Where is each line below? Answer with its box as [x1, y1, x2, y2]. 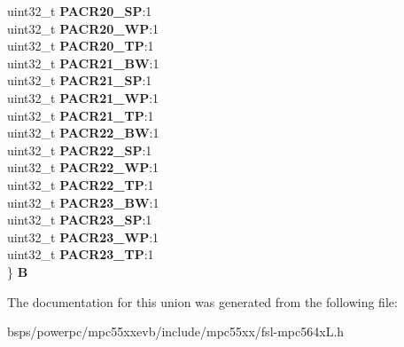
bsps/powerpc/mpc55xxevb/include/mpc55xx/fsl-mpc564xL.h [7, 322, 345, 341]
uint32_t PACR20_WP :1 [7, 19, 159, 37]
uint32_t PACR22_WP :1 [7, 158, 159, 177]
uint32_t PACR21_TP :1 [7, 106, 154, 124]
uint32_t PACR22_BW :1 [7, 123, 159, 142]
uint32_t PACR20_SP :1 [7, 2, 152, 20]
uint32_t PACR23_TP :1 [7, 245, 154, 264]
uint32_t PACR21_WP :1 [7, 88, 159, 106]
